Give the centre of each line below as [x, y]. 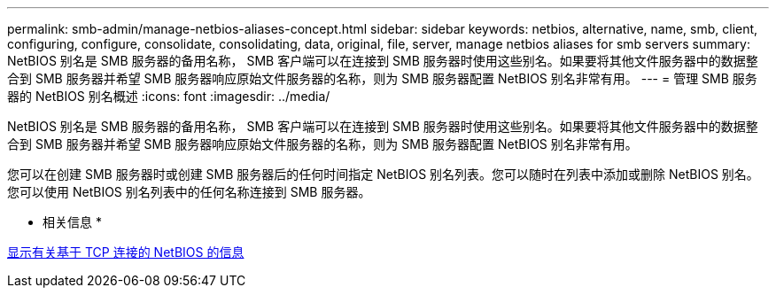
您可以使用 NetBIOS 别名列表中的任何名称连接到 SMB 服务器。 [189, 192]
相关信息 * [72, 222]
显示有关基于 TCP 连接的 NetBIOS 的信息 [126, 252]
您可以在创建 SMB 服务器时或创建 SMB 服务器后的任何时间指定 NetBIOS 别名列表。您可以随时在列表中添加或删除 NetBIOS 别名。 [383, 174]
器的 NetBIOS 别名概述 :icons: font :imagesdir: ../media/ [169, 96]
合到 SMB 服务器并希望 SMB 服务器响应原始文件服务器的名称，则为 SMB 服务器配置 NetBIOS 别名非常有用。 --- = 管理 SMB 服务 [382, 78]
